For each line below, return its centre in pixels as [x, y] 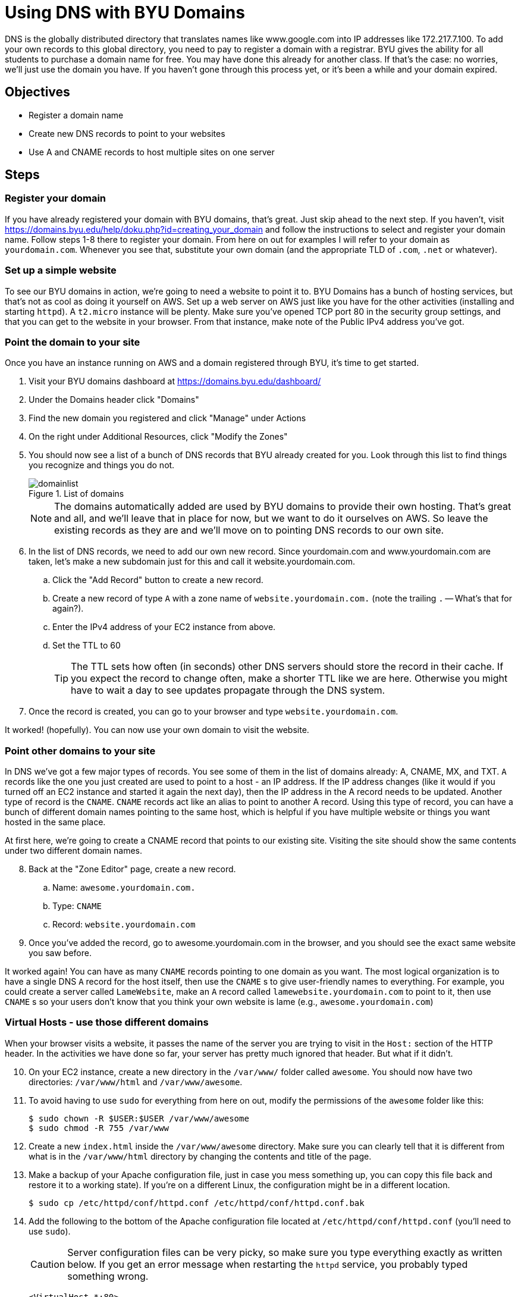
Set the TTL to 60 [87, 646]
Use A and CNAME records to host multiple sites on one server [152, 152]
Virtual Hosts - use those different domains [107, 1022]
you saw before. [60, 953]
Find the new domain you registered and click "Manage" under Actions [167, 418]
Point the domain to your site [73, 342]
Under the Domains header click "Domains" [114, 400]
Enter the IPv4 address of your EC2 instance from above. [164, 627]
